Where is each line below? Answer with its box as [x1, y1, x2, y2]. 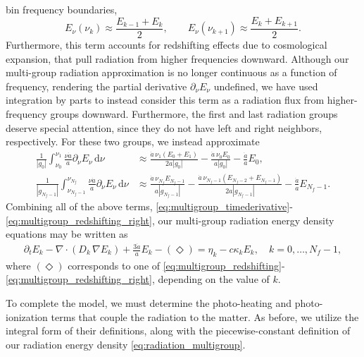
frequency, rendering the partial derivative [6, 78, 187, 93]
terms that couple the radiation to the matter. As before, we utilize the [51, 309, 359, 324]
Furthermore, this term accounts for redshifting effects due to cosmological [6, 37, 327, 52]
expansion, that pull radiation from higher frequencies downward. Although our [6, 51, 349, 66]
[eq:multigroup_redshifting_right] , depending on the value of [6, 272, 270, 286]
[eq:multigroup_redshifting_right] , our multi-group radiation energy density [6, 212, 334, 227]
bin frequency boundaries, [6, 2, 118, 16]
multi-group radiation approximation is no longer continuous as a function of [6, 65, 337, 80]
